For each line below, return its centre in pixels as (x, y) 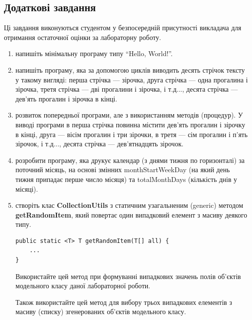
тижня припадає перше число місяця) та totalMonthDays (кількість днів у (126, 179)
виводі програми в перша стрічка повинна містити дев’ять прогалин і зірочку (130, 124)
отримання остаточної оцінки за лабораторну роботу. (83, 37)
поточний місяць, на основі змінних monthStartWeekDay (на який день (123, 170)
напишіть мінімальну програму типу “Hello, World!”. (94, 53)
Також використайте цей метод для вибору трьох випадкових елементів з (124, 302)
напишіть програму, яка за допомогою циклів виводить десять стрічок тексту (130, 70)
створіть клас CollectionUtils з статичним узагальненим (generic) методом (129, 205)
